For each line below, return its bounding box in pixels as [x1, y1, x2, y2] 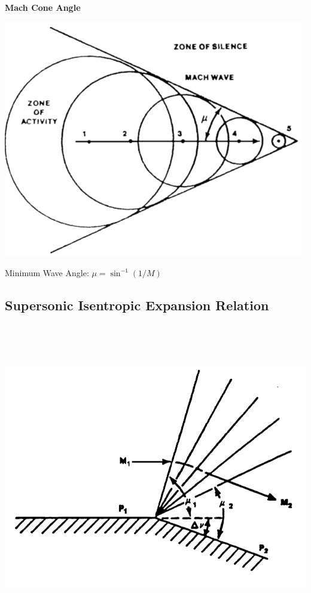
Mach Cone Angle [5, 1, 81, 13]
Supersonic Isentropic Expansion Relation [5, 295, 269, 314]
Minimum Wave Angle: [5, 266, 89, 279]
